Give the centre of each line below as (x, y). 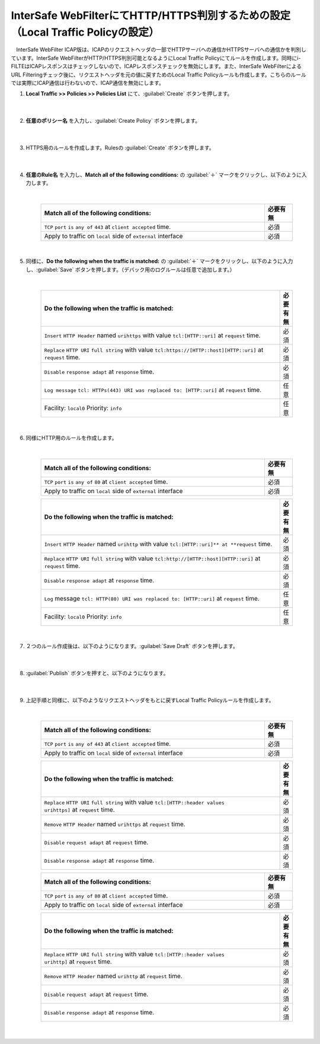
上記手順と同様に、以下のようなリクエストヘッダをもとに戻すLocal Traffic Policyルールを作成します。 (150, 700)
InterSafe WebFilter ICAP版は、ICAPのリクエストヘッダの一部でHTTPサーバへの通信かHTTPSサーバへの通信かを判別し (161, 50)
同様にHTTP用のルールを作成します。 (72, 438)
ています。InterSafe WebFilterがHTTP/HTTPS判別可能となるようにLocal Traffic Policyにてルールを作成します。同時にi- (156, 58)
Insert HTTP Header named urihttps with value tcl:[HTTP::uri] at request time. (152, 336)
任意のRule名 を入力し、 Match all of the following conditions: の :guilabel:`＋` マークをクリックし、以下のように (164, 174)
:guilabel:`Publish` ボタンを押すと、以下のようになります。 (97, 673)
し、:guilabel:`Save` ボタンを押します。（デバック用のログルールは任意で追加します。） (130, 269)
